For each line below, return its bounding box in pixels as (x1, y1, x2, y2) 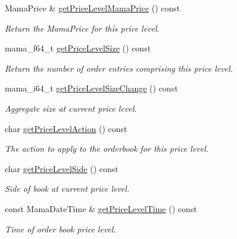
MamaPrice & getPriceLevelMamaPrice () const (5, 2, 180, 14)
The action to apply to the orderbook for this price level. (5, 142, 209, 155)
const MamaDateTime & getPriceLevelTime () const (5, 202, 197, 215)
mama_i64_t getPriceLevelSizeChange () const (5, 82, 178, 94)
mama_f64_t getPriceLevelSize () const (5, 42, 151, 54)
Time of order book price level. (5, 222, 116, 235)
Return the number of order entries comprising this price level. (5, 62, 233, 74)
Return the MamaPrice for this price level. (5, 22, 160, 34)
